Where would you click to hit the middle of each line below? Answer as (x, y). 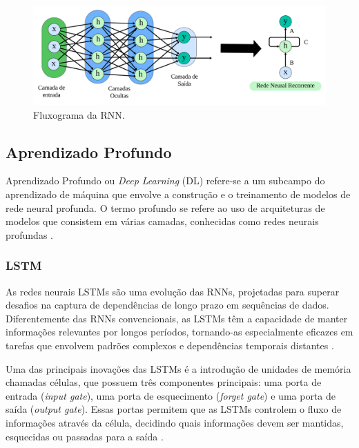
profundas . (29, 234)
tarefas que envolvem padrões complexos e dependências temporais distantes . (170, 345)
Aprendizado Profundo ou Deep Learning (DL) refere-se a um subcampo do (165, 181)
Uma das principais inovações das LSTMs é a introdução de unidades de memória (178, 368)
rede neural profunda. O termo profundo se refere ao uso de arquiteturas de (165, 207)
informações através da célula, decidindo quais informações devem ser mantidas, (175, 423)
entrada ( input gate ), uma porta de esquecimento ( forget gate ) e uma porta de (171, 395)
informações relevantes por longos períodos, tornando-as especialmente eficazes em (179, 332)
